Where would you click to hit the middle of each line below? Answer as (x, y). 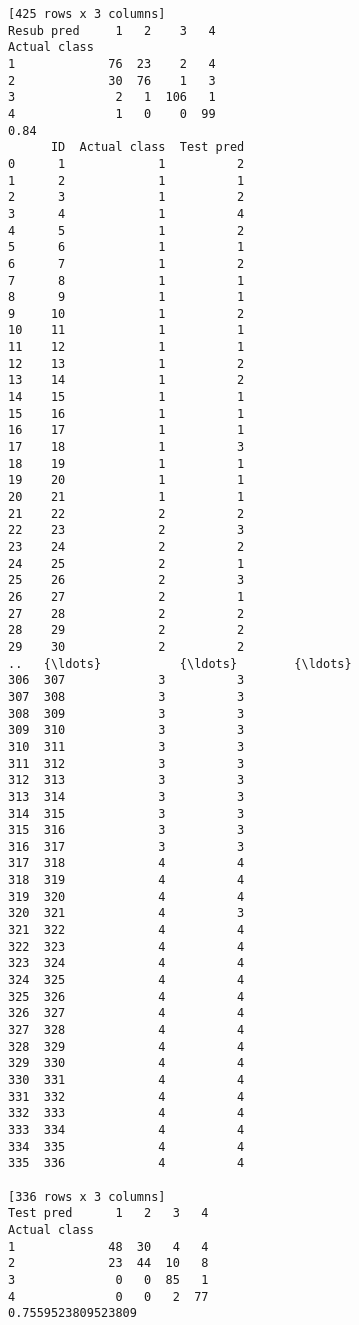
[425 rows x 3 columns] (87, 14)
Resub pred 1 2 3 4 (112, 30)
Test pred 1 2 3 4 (108, 1213)
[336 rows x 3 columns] (87, 1196)
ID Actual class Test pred (147, 147)
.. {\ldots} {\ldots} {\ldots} (180, 663)
